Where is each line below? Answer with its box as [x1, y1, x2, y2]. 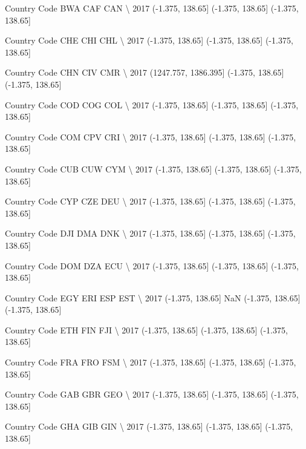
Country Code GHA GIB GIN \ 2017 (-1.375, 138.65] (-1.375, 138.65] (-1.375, [5, 420, 293, 433]
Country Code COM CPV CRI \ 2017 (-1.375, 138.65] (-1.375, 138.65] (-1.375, [5, 130, 296, 143]
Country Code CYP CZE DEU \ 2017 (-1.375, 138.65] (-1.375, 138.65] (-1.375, [5, 195, 296, 208]
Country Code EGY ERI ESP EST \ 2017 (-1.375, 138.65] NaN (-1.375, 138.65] [5, 291, 301, 304]
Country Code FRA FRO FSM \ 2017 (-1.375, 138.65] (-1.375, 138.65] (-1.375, [5, 356, 296, 369]
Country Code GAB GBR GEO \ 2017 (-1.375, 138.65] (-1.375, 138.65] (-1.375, [5, 388, 299, 401]
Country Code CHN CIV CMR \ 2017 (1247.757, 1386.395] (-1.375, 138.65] [5, 66, 284, 79]
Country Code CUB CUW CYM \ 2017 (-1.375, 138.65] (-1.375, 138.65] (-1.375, [5, 162, 302, 175]
